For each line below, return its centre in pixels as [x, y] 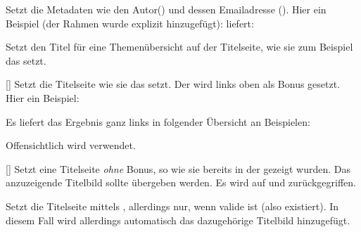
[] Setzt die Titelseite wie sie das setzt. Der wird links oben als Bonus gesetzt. [173, 84]
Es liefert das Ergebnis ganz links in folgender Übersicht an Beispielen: [158, 121]
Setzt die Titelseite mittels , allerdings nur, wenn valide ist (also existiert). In [172, 206]
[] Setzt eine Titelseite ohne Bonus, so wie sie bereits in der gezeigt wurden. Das [178, 168]
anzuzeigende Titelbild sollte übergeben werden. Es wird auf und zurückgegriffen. [181, 182]
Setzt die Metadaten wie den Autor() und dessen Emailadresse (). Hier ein [166, 9]
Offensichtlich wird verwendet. [71, 145]
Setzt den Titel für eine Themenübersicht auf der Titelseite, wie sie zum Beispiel [179, 47]
